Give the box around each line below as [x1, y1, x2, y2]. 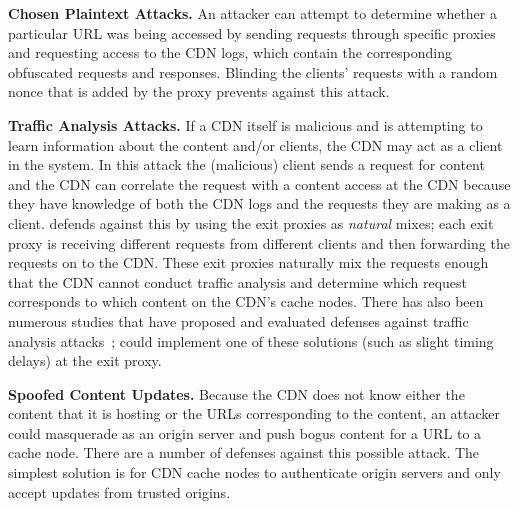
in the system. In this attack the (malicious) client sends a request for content [8, 154, 485, 175]
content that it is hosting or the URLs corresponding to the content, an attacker [8, 403, 501, 424]
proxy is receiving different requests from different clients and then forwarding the [8, 232, 510, 253]
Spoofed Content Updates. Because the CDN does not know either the [8, 383, 465, 404]
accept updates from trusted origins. [8, 481, 231, 502]
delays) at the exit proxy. [8, 350, 162, 371]
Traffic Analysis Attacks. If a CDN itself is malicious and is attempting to [8, 114, 483, 135]
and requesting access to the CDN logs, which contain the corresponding [8, 42, 453, 63]
